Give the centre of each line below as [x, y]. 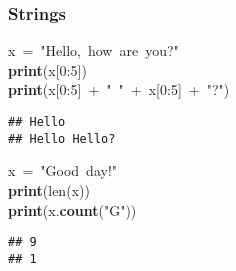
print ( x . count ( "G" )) [72, 209]
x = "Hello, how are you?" [93, 50]
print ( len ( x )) [49, 189]
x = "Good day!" [63, 170]
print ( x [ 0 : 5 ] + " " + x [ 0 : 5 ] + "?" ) [119, 89]
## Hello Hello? [62, 138]
